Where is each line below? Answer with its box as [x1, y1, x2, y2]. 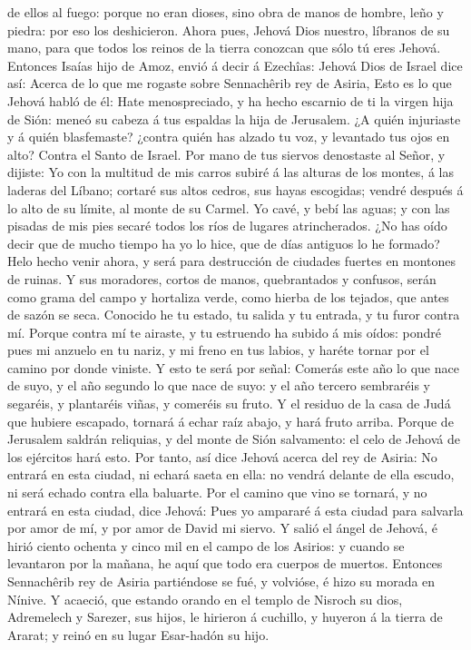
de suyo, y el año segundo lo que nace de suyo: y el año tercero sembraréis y [7, 376, 430, 395]
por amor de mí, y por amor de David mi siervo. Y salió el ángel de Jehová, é [7, 518, 437, 537]
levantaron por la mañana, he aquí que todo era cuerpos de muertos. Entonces [7, 554, 443, 573]
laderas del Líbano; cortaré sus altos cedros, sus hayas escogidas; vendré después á [7, 180, 464, 199]
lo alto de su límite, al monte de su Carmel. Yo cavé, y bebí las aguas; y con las [7, 198, 450, 217]
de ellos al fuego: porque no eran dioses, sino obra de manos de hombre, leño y [7, 3, 444, 21]
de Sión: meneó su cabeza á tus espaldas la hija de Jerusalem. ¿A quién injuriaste [7, 109, 461, 128]
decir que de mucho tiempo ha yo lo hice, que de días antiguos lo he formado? [7, 233, 440, 252]
